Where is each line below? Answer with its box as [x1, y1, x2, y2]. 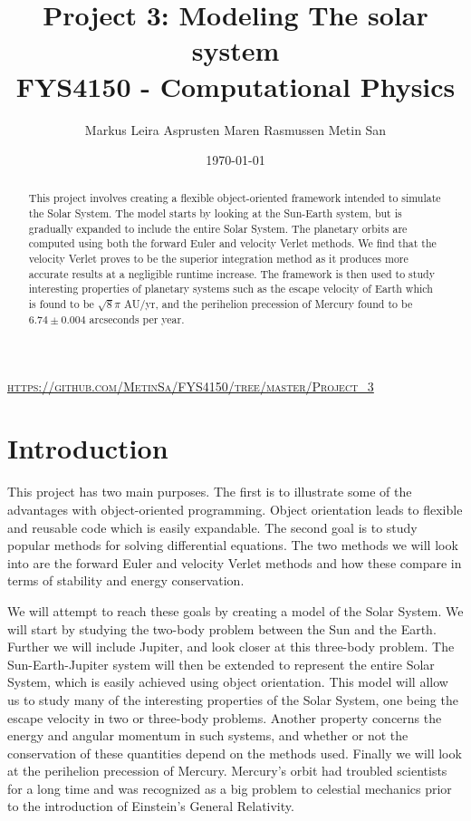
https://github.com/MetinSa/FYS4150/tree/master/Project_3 [7, 376, 374, 395]
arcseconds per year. [89, 312, 185, 327]
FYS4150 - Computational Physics [15, 67, 456, 104]
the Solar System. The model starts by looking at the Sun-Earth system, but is [28, 206, 402, 221]
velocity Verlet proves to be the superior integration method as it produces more [28, 251, 409, 266]
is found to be [28, 296, 94, 312]
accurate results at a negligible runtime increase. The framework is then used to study [28, 266, 435, 281]
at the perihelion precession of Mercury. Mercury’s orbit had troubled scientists [7, 761, 447, 780]
